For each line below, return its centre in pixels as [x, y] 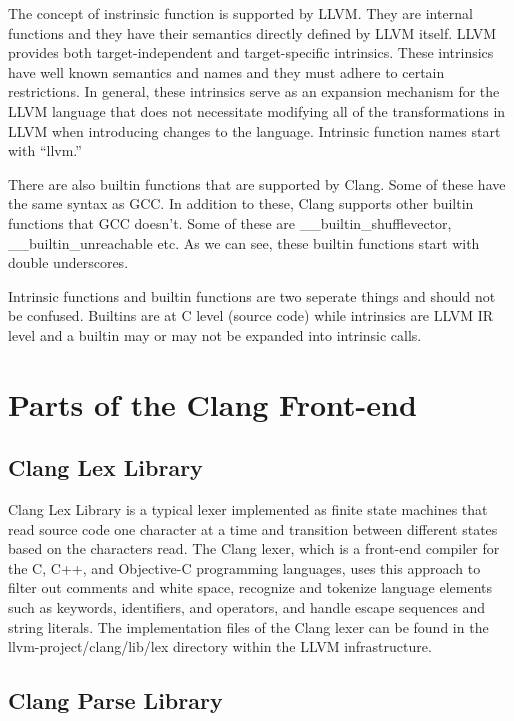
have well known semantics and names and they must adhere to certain [226, 71]
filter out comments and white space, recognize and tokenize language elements [250, 587]
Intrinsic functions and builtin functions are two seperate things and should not [252, 295]
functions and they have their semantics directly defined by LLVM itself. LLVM [252, 32]
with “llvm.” [45, 150]
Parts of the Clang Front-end [212, 403]
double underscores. [68, 262]
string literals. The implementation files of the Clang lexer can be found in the [248, 626]
